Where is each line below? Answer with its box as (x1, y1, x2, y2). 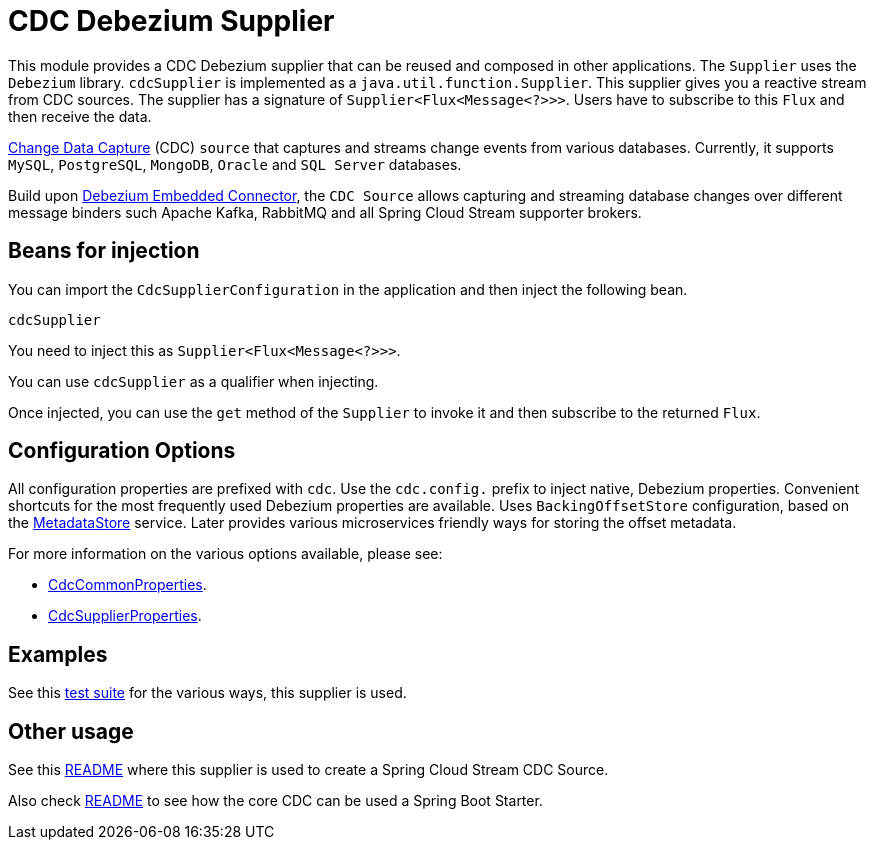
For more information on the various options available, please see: (8, 545, 443, 563)
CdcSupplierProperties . (48, 607, 202, 625)
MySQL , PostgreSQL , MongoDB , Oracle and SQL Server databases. (8, 155, 462, 173)
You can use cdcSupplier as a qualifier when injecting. (8, 372, 379, 390)
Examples (8, 641, 108, 667)
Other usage (8, 718, 134, 744)
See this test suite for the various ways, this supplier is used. (8, 684, 407, 702)
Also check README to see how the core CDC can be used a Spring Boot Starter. (8, 792, 543, 810)
